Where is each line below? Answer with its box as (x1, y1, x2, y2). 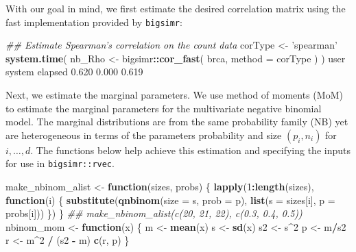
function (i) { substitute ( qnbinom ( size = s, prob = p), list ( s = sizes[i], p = (5, 192, 335, 207)
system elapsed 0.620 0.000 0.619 (5, 64, 143, 79)
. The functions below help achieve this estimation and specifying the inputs (30, 142, 351, 157)
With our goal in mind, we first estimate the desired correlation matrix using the (5, 1, 346, 15)
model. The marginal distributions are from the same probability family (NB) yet (5, 114, 348, 129)
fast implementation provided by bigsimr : (5, 14, 182, 29)
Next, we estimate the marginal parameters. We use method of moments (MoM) (5, 88, 343, 102)
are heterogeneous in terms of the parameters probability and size (5, 127, 282, 142)
